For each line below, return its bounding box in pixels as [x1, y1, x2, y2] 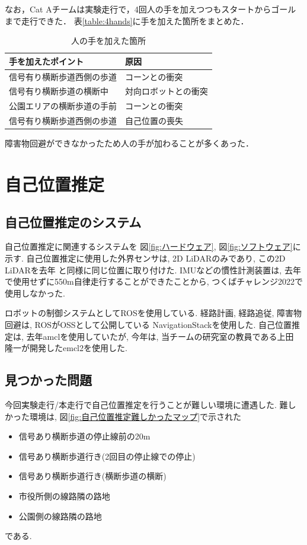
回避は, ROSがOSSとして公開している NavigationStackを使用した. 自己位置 [5, 318, 292, 330]
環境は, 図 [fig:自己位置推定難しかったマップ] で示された [29, 410, 242, 422]
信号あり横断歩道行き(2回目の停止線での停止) [18, 450, 196, 462]
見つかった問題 [5, 371, 92, 389]
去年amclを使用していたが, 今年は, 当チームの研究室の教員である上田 [26, 330, 294, 342]
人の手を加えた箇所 [71, 34, 146, 47]
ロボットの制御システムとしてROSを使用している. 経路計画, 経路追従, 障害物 [5, 307, 302, 319]
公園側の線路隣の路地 [18, 509, 102, 522]
